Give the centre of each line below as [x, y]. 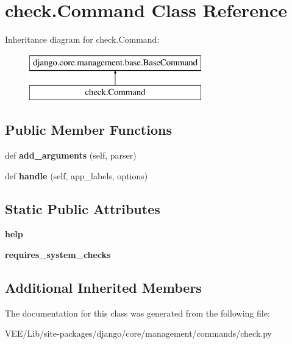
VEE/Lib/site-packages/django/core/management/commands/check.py [138, 333]
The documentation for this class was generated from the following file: [137, 313]
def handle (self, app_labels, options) [77, 175]
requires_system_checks [58, 255]
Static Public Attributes [83, 208]
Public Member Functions [88, 130]
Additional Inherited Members [103, 288]
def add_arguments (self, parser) [71, 155]
